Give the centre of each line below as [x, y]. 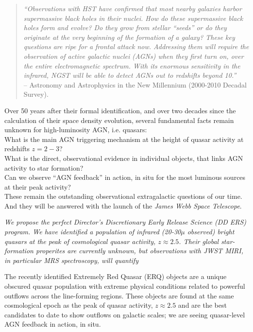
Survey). [36, 94]
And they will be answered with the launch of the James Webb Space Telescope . [123, 205]
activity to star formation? [44, 167]
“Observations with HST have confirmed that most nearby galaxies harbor [133, 8]
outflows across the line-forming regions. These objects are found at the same [119, 295]
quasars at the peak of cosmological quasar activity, [80, 241]
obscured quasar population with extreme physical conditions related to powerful [125, 286]
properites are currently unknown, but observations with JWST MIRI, [140, 251]
